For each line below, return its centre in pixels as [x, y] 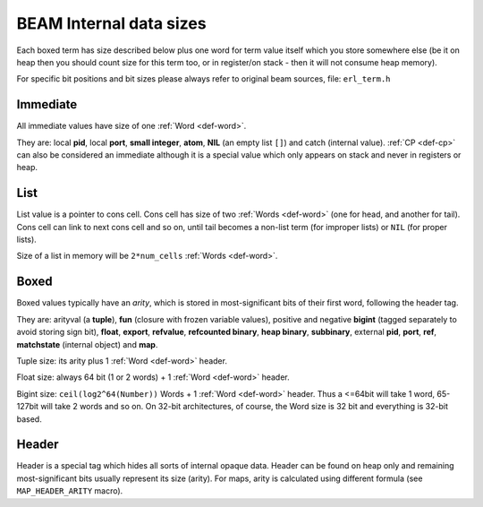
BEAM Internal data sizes [111, 23]
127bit [28, 407]
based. [29, 419]
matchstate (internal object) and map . [87, 344]
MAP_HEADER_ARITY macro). [70, 491]
